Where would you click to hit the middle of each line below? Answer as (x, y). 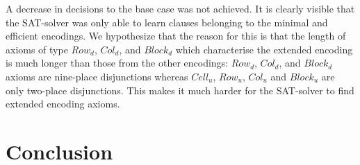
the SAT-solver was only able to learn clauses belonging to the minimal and (167, 22)
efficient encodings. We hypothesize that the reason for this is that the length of (176, 36)
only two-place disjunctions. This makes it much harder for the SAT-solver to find (180, 90)
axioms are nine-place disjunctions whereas (97, 76)
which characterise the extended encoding (264, 49)
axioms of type (37, 49)
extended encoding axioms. (63, 104)
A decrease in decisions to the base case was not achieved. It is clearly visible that (180, 8)
